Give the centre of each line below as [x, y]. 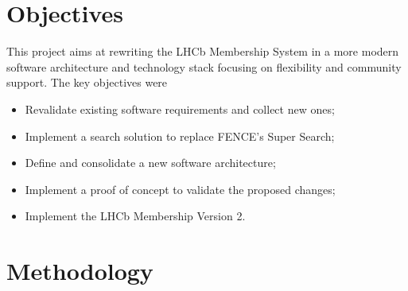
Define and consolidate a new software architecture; [150, 163]
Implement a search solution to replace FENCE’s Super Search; [180, 136]
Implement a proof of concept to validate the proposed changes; [180, 189]
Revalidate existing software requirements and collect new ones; [180, 109]
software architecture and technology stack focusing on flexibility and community [204, 66]
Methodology [80, 271]
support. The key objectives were [87, 82]
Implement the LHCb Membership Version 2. [135, 216]
